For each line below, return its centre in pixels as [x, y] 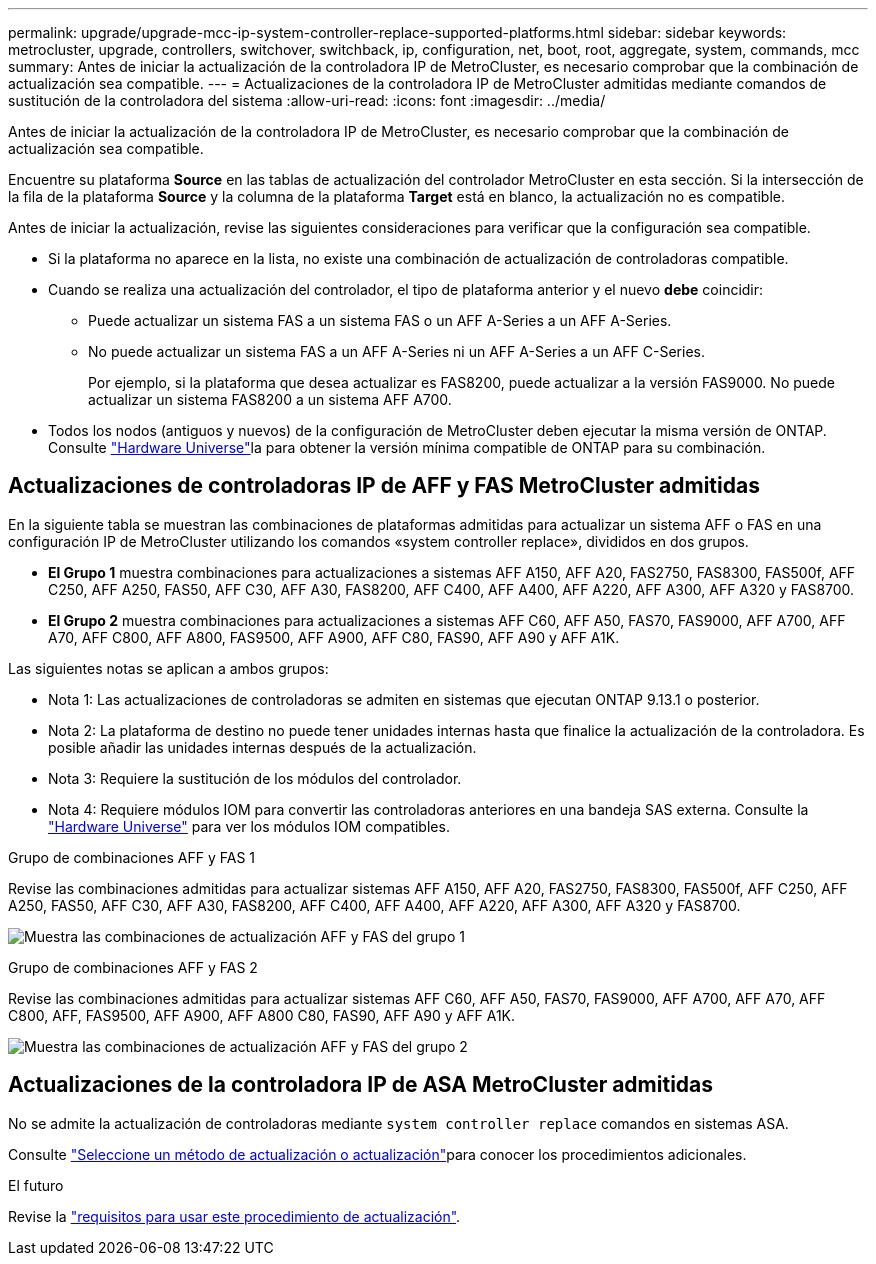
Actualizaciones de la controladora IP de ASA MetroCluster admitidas [361, 1085]
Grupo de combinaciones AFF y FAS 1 [132, 857]
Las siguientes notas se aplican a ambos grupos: [168, 668]
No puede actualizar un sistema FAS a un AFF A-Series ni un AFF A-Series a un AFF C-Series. [396, 351]
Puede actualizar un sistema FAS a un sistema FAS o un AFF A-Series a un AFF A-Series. [380, 320]
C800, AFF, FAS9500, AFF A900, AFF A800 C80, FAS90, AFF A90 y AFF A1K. [262, 1015]
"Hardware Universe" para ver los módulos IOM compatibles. [249, 826]
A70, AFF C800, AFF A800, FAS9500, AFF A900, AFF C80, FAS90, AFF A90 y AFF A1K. [334, 637]
